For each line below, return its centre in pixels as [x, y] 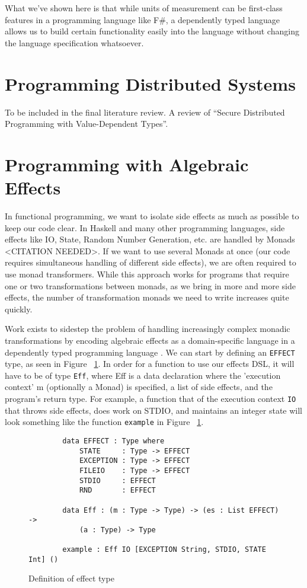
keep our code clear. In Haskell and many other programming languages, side [145, 227]
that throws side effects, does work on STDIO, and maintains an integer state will [154, 410]
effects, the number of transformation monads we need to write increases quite [147, 297]
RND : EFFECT [117, 490]
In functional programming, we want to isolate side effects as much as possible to [152, 216]
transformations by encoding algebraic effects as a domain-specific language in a [150, 340]
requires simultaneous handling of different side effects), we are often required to [151, 262]
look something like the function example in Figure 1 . [104, 422]
